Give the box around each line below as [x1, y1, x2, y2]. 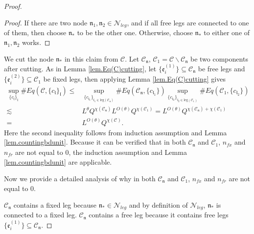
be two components [190, 53, 248, 64]
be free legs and [198, 63, 245, 73]
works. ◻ [22, 37, 50, 47]
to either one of [204, 27, 250, 38]
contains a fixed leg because [13, 199, 97, 210]
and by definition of [129, 199, 188, 210]
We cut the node [4, 53, 54, 64]
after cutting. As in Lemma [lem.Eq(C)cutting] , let [4, 63, 157, 73]
